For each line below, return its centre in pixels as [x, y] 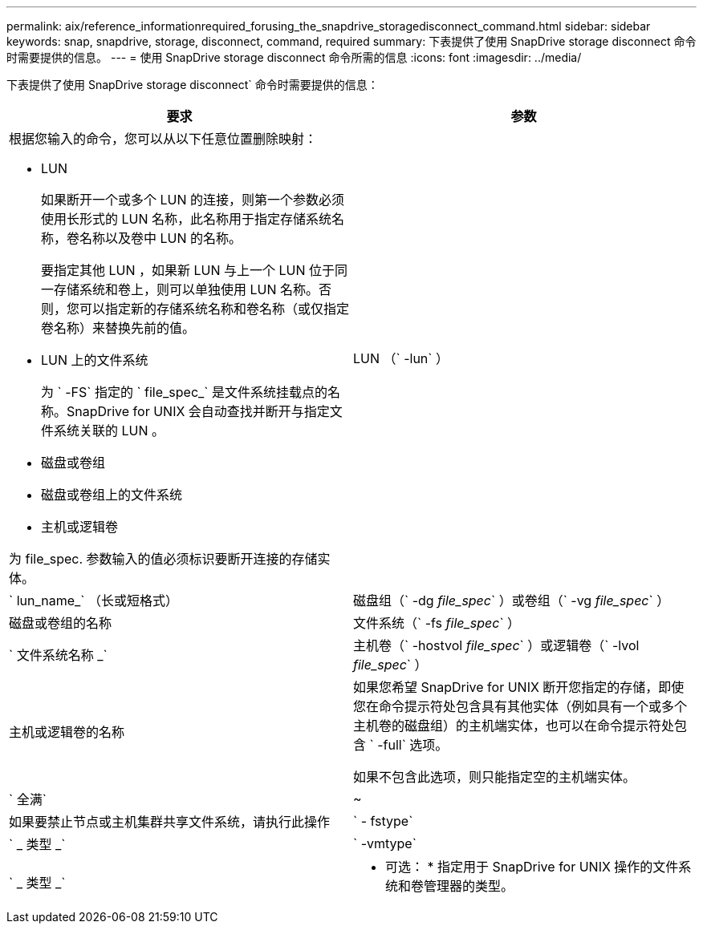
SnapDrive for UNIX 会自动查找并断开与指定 [198, 411]
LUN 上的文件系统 [95, 360]
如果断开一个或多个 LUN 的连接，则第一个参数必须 [193, 200]
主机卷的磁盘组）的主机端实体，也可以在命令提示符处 [514, 726]
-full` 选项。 [413, 745]
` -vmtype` [385, 843]
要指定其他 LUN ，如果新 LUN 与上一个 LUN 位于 [188, 270]
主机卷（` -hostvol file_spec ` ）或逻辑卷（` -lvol [496, 645]
